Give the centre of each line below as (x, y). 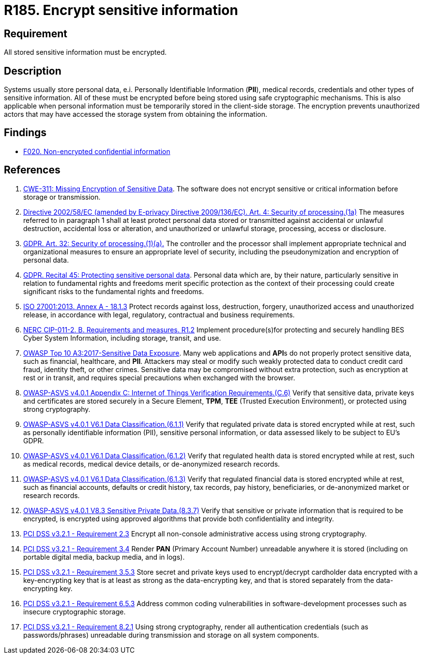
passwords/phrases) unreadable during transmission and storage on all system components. (171, 635)
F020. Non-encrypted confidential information (97, 151)
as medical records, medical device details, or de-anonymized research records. (152, 464)
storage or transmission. (62, 197)
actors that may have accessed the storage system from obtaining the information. (136, 114)
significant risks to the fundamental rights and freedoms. (114, 291)
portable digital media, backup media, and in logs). (104, 557)
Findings (25, 133)
